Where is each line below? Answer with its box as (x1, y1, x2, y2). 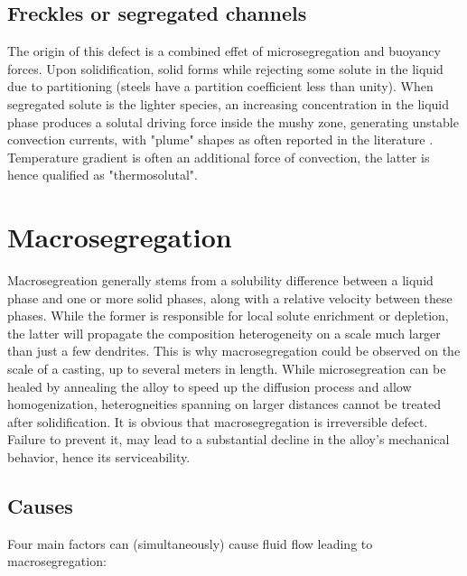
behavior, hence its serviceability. (7, 448, 191, 467)
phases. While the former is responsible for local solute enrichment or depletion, (7, 306, 449, 325)
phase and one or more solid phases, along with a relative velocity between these (7, 288, 453, 307)
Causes (7, 492, 73, 519)
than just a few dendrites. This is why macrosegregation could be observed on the (7, 341, 461, 360)
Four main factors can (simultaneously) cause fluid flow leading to (7, 534, 373, 553)
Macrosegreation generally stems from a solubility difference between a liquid (7, 271, 434, 290)
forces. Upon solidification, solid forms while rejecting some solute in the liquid (7, 59, 444, 78)
